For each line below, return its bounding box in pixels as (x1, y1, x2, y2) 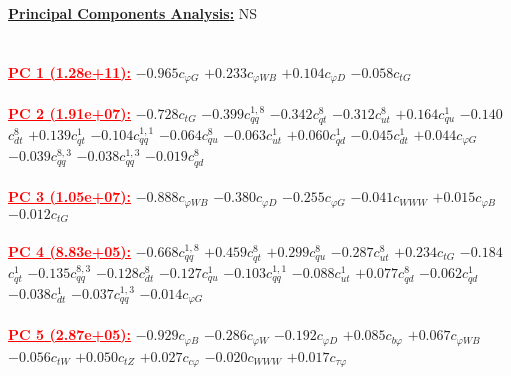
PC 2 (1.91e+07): (8, 102, 132, 123)
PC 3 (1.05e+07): (8, 186, 132, 207)
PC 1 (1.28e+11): (8, 61, 132, 82)
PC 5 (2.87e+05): (8, 324, 132, 345)
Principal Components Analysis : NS (8, 3, 258, 23)
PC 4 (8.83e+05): (8, 240, 132, 261)
